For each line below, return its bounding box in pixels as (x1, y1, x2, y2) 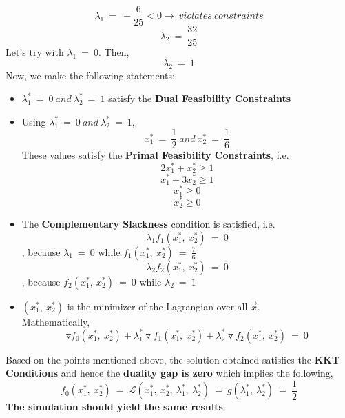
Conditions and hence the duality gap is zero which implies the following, (6, 366, 333, 380)
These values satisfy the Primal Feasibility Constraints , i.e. (21, 148, 289, 162)
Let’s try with (6, 45, 64, 59)
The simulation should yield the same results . (6, 399, 226, 414)
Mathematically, (21, 314, 90, 328)
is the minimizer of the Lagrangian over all (67, 299, 248, 313)
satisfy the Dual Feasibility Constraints (108, 91, 291, 106)
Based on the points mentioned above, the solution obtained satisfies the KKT (6, 352, 340, 366)
